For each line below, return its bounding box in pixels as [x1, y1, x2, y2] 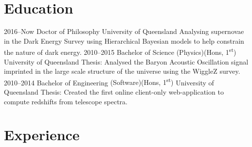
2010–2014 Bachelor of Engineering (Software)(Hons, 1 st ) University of [4, 76, 214, 87]
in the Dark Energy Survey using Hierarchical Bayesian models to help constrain [4, 35, 244, 46]
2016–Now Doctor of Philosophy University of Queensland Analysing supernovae [4, 26, 244, 36]
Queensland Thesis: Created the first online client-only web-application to [4, 87, 224, 97]
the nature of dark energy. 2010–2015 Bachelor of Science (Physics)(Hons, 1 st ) [4, 46, 236, 57]
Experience [4, 125, 80, 145]
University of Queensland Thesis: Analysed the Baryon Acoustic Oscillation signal [4, 56, 249, 66]
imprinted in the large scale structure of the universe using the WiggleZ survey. [4, 66, 240, 76]
